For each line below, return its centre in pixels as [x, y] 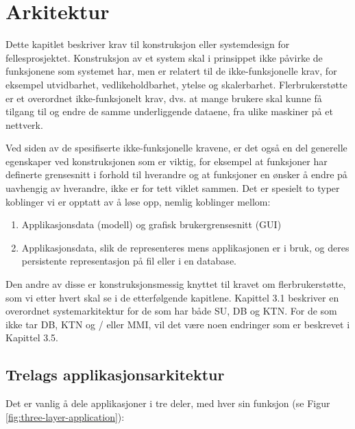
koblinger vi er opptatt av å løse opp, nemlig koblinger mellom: [138, 201]
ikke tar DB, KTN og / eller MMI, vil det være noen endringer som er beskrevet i [178, 324]
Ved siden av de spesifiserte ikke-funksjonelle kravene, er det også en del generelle [176, 148]
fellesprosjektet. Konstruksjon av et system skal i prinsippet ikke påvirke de [164, 57]
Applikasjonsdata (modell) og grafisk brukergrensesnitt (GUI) [151, 224]
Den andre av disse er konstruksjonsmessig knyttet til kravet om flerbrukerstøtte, [176, 284]
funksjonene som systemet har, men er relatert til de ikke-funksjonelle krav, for [171, 71]
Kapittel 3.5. [32, 338]
